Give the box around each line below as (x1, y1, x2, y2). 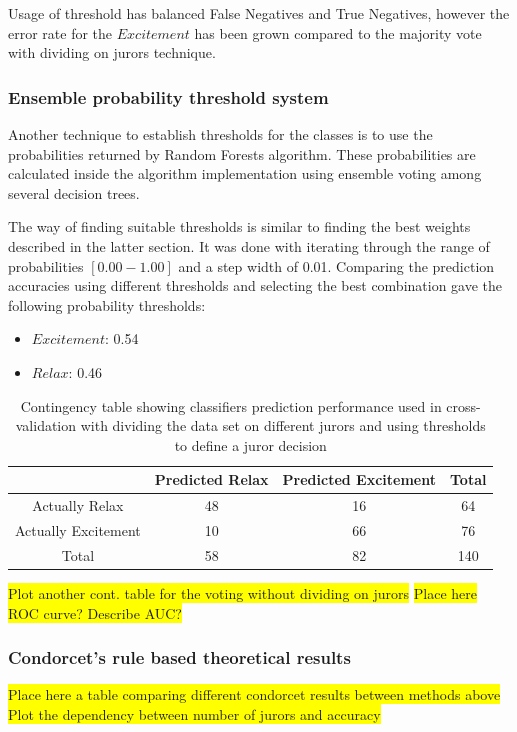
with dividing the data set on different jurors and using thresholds (80, 415, 486, 436)
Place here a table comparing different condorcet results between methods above (8, 684, 501, 705)
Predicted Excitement (282, 469, 437, 490)
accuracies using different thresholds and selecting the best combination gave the (8, 275, 503, 296)
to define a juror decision (174, 434, 327, 455)
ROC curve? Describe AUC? (8, 602, 182, 623)
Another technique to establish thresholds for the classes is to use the (8, 124, 433, 144)
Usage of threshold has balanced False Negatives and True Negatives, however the (8, 3, 510, 23)
